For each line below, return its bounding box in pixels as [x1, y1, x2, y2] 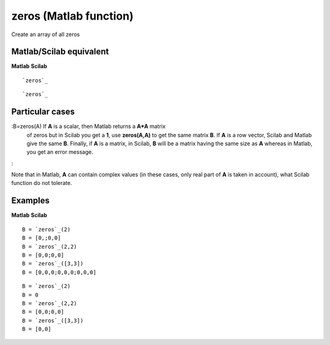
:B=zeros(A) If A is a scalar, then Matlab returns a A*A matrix [11, 123, 166, 130]
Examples [11, 195, 50, 206]
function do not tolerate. [11, 180, 73, 187]
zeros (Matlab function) [11, 9, 134, 23]
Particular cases [11, 107, 75, 117]
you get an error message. [26, 148, 94, 156]
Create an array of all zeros [11, 31, 80, 38]
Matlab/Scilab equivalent [11, 47, 109, 57]
